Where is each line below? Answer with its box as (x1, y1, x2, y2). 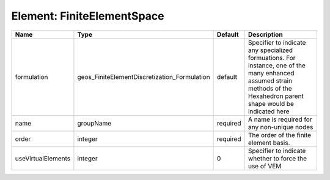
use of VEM (248, 162, 282, 170)
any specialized (248, 46, 293, 54)
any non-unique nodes (248, 122, 313, 131)
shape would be (248, 99, 295, 108)
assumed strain (248, 77, 293, 85)
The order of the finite (248, 130, 312, 139)
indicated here (248, 107, 290, 116)
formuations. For (248, 53, 296, 62)
